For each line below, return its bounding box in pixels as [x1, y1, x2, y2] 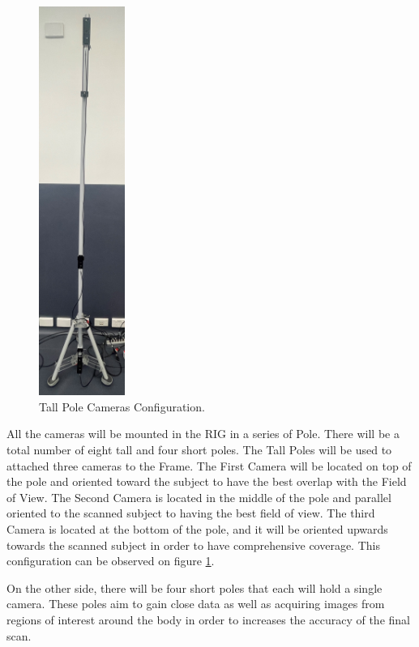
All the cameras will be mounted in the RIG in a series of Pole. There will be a [6, 425, 400, 442]
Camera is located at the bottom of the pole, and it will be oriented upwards [6, 521, 388, 538]
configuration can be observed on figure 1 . [6, 552, 215, 569]
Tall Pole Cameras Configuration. [39, 398, 205, 415]
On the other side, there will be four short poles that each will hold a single [6, 579, 383, 596]
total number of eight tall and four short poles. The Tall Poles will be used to [6, 441, 392, 458]
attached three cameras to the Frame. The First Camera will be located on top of [6, 457, 412, 474]
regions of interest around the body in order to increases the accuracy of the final [6, 611, 410, 628]
